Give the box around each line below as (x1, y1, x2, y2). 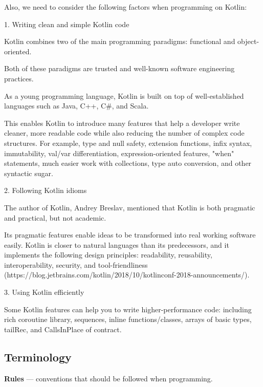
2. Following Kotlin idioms (4, 185, 87, 196)
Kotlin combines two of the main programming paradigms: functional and (4, 36, 235, 47)
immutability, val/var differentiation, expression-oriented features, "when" (4, 147, 234, 158)
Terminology (4, 349, 72, 364)
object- (237, 36, 259, 47)
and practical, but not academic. (4, 212, 106, 223)
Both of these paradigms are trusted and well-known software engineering (4, 63, 235, 74)
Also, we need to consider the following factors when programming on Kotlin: (4, 2, 247, 12)
